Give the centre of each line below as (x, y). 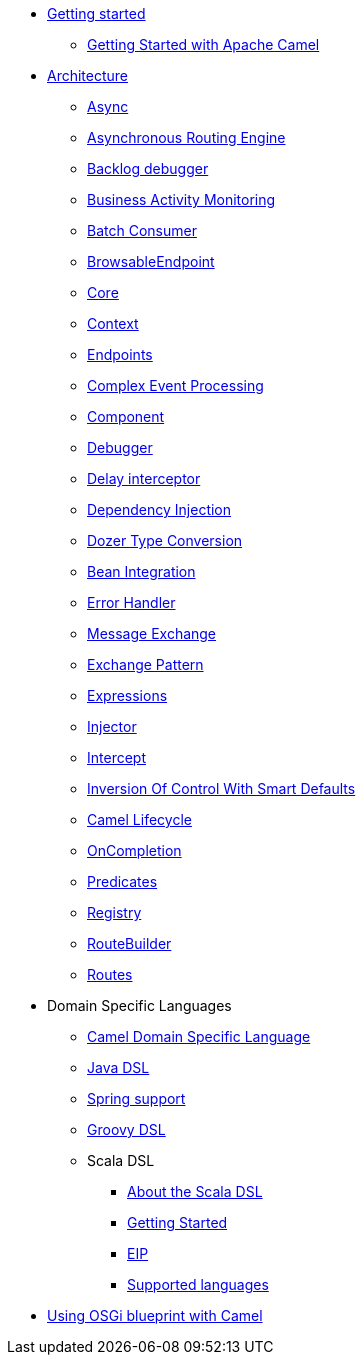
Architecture (88, 75)
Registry (114, 912)
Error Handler (131, 602)
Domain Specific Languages (139, 1005)
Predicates (122, 881)
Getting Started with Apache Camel (203, 44)
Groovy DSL (126, 1129)
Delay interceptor (144, 478)
